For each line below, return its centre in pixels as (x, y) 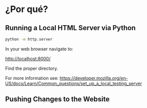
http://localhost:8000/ (28, 58)
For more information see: (32, 78)
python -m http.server (29, 39)
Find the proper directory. (32, 68)
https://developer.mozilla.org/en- (94, 78)
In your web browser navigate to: (39, 49)
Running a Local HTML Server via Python (70, 28)
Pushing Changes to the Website (57, 99)
